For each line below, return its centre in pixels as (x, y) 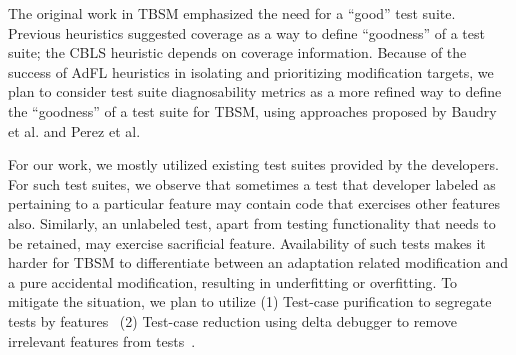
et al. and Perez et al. (74, 130)
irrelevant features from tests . (102, 340)
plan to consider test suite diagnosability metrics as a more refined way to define (255, 91)
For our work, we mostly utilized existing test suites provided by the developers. (253, 164)
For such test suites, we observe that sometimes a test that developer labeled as (252, 183)
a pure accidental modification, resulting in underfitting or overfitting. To (233, 281)
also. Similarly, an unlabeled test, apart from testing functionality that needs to (252, 222)
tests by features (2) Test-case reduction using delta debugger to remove (232, 320)
